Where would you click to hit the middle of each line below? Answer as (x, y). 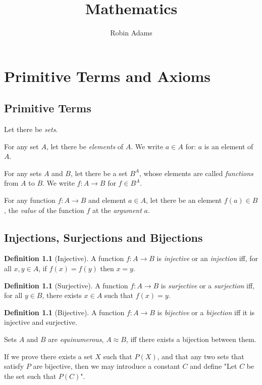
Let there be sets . (31, 129)
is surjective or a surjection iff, (208, 285)
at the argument (117, 210)
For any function (30, 200)
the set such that (30, 376)
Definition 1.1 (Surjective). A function (66, 285)
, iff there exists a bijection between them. (191, 339)
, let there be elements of (85, 146)
